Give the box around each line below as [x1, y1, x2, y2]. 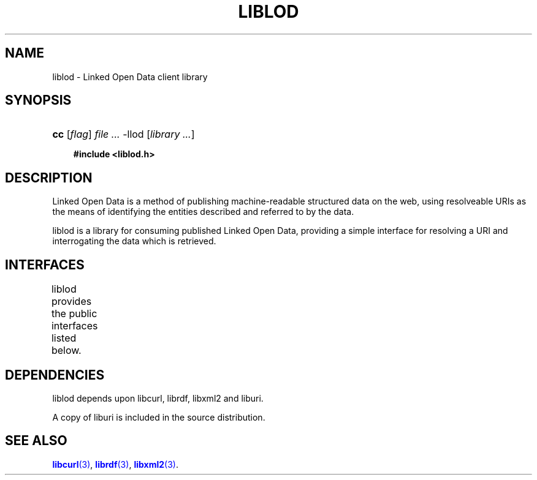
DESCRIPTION [5, 170, 93, 186]
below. [51, 344, 82, 357]
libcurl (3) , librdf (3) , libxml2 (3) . [52, 459, 178, 470]
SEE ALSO [5, 433, 67, 449]
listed [51, 332, 77, 345]
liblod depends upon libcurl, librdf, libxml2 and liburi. [52, 392, 264, 403]
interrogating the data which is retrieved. [52, 236, 216, 247]
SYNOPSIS [5, 92, 72, 108]
